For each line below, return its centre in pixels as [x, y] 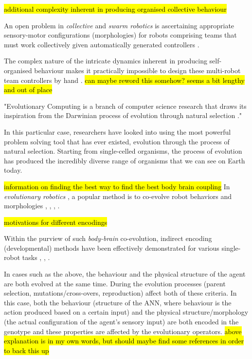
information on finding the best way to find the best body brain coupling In [117, 186]
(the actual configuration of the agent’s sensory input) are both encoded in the [121, 322]
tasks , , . [36, 257]
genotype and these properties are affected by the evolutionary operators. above [123, 331]
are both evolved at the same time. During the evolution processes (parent [115, 283]
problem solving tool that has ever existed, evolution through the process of [117, 141]
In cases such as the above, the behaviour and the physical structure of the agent [125, 274]
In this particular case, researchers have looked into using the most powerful [117, 131]
